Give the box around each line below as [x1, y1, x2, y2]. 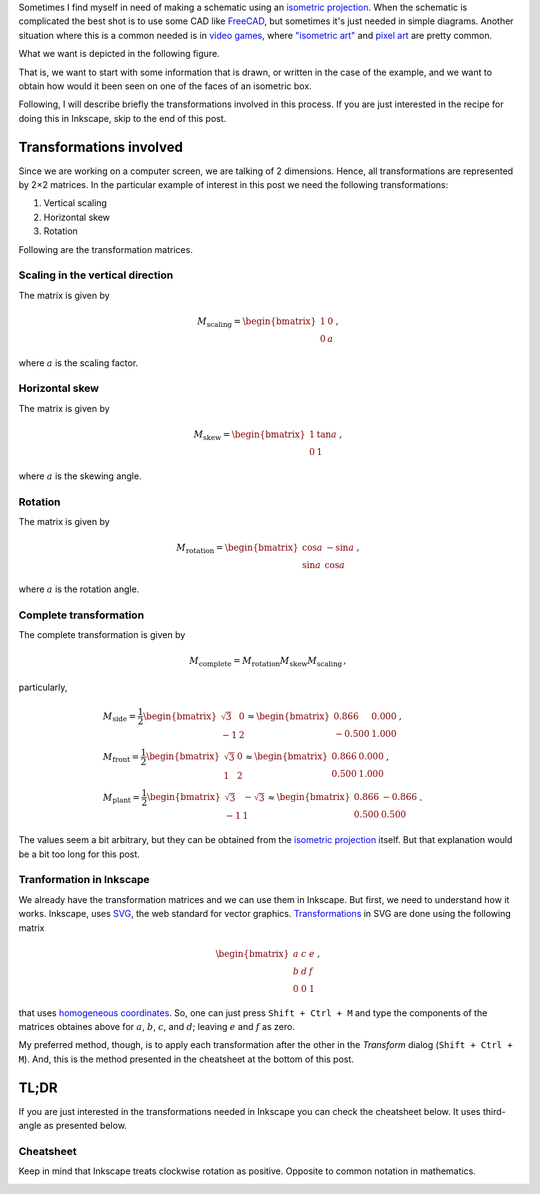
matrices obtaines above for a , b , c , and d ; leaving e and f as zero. [18, 1020, 295, 1032]
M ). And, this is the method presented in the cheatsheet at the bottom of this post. [18, 1053, 355, 1065]
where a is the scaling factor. [18, 356, 139, 369]
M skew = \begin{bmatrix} [193, 429, 306, 442]
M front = [102, 751, 140, 765]
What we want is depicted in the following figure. [18, 48, 220, 60]
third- [482, 1105, 506, 1117]
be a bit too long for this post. [18, 848, 140, 860]
